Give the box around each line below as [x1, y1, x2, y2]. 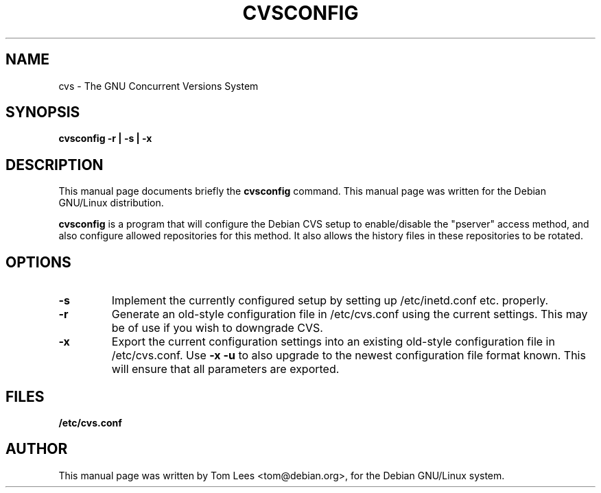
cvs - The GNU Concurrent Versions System [58, 80, 259, 92]
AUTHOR [5, 440, 68, 458]
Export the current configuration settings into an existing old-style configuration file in [111, 335, 555, 349]
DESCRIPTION [5, 156, 104, 173]
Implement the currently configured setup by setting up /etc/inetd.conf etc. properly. [111, 293, 549, 308]
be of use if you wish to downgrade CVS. [111, 321, 323, 335]
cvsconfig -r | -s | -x [58, 132, 152, 145]
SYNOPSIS [5, 104, 80, 121]
